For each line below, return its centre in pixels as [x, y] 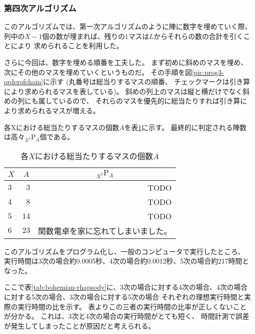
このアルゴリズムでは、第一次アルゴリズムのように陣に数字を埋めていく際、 [128, 26]
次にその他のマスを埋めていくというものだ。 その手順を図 [98, 72]
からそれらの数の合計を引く [199, 36]
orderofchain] [24, 82]
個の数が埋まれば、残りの [83, 36]
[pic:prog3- [208, 72]
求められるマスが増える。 [59, 110]
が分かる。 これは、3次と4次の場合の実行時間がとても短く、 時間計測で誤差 [127, 316]
